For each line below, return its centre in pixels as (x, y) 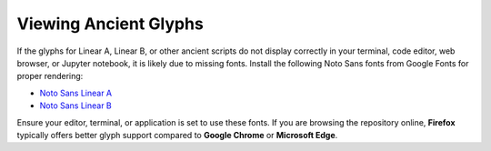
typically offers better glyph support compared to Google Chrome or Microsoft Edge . (177, 135)
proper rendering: (50, 76)
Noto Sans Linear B (76, 106)
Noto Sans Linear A (76, 93)
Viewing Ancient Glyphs (110, 24)
